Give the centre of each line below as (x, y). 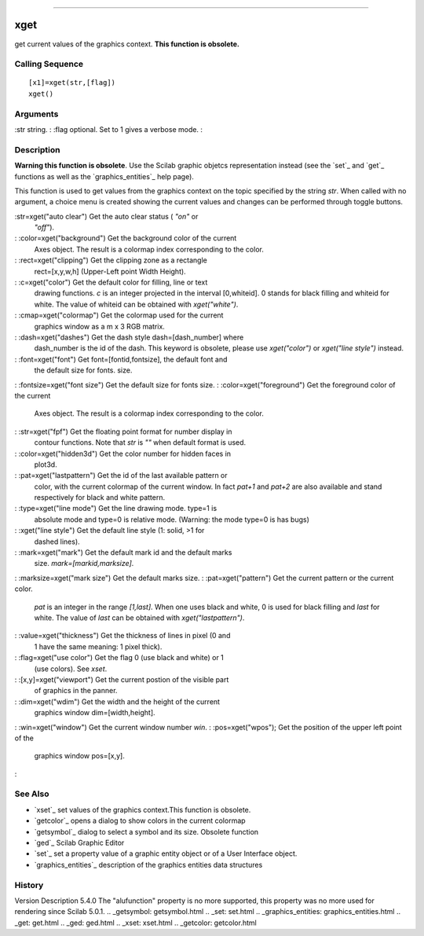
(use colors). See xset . (71, 669)
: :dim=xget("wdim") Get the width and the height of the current (117, 701)
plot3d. (46, 464)
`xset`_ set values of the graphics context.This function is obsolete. (143, 809)
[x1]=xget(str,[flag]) (72, 83)
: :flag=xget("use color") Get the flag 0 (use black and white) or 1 (119, 658)
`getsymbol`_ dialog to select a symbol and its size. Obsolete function (146, 831)
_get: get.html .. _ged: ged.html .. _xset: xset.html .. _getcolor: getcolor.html (135, 923)
